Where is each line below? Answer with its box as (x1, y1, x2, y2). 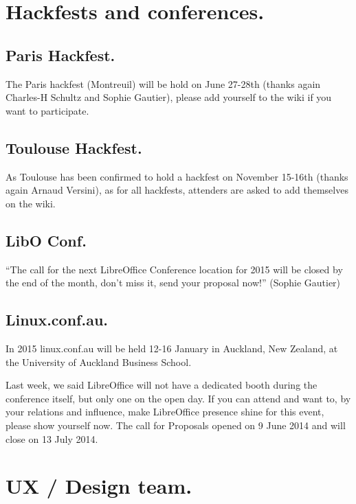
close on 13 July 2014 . (5, 431, 98, 446)
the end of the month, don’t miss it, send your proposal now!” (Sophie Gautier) (5, 275, 341, 290)
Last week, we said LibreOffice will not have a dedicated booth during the (5, 378, 318, 392)
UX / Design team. (5, 472, 192, 500)
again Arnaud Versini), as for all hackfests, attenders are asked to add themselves (5, 183, 348, 197)
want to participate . (5, 103, 89, 117)
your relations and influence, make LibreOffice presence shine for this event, (5, 404, 324, 419)
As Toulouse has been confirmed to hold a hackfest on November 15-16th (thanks (5, 169, 348, 183)
